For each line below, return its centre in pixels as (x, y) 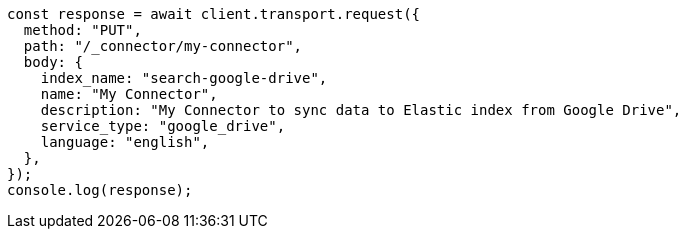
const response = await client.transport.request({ (214, 14)
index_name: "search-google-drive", (184, 78)
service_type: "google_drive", (163, 126)
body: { (53, 62)
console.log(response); (100, 190)
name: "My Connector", (129, 94)
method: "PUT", (82, 30)
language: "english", (125, 142)
